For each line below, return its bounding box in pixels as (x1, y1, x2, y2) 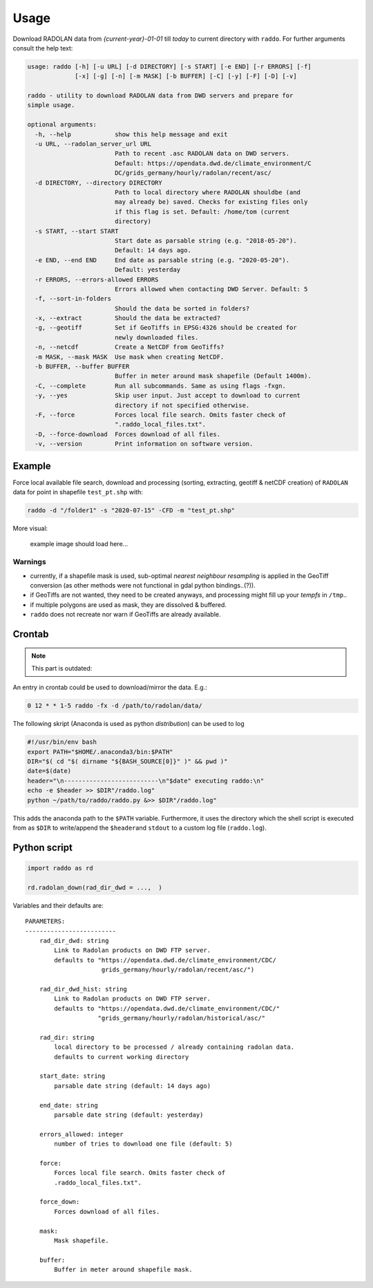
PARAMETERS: (25, 917, 66, 926)
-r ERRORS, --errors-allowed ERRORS (35, 275, 159, 283)
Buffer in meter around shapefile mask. (54, 1266, 193, 1273)
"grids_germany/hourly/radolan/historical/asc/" (97, 1014, 266, 1023)
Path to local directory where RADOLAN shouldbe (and (114, 189, 300, 196)
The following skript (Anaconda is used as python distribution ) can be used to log (12, 720, 245, 728)
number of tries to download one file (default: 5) (54, 1140, 233, 1148)
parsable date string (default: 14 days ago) (54, 1082, 211, 1090)
